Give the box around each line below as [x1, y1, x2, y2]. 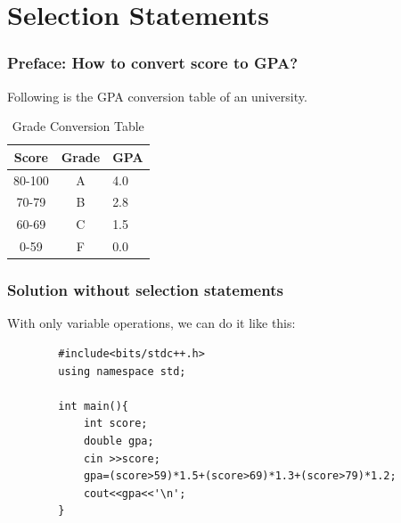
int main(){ [58, 399, 129, 413]
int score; [83, 417, 148, 430]
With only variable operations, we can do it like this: [7, 314, 296, 332]
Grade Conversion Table [12, 117, 144, 135]
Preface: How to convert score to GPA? [7, 52, 299, 74]
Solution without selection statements [7, 279, 283, 301]
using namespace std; [58, 364, 186, 378]
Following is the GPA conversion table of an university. [7, 86, 307, 105]
